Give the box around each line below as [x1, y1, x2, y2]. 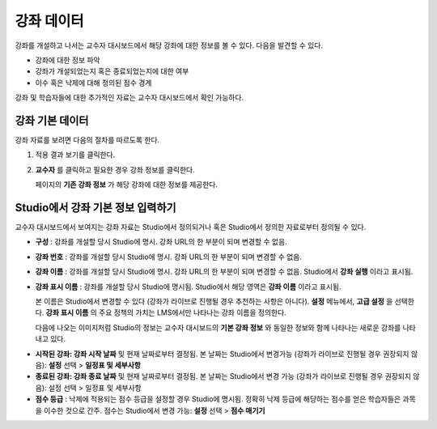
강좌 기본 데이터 [15, 113, 89, 127]
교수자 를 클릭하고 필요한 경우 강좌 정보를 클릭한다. [35, 164, 195, 174]
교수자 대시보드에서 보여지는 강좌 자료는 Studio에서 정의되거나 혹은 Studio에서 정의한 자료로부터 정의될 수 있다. [15, 223, 367, 232]
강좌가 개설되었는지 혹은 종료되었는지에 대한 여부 [35, 66, 189, 76]
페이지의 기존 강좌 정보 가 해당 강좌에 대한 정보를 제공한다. [35, 180, 218, 189]
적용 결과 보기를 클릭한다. [35, 150, 116, 159]
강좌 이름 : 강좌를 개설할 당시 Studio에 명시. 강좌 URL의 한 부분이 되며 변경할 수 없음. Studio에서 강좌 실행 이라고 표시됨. [35, 267, 414, 277]
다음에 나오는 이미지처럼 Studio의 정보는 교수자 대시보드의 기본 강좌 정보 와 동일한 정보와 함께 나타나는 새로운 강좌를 [35, 322, 401, 332]
